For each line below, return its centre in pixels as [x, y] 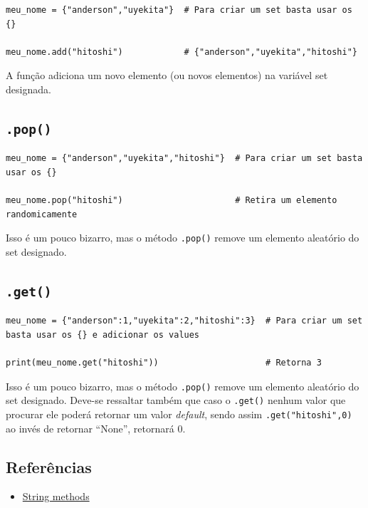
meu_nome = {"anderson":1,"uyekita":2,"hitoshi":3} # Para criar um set [184, 321]
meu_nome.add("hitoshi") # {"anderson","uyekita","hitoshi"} [182, 52]
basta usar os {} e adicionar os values [103, 335]
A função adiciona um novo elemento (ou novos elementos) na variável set [167, 75]
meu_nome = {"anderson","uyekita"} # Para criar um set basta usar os [179, 10]
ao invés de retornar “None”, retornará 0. [96, 428]
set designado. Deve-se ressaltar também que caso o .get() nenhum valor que [176, 400]
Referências [49, 466]
